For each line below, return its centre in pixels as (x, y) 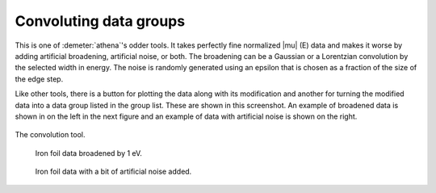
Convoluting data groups (100, 21)
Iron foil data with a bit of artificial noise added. (113, 172)
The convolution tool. (50, 135)
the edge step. (39, 79)
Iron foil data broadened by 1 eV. (89, 153)
